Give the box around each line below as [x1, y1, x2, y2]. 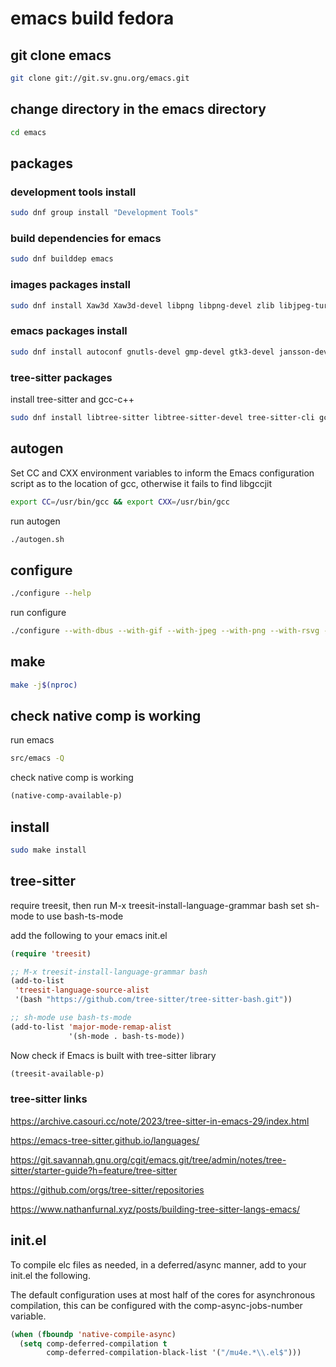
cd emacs [10, 127, 47, 137]
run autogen [10, 515, 61, 527]
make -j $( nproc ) [10, 680, 78, 690]
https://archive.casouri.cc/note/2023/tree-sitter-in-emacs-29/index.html [10, 1115, 310, 1127]
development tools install [10, 185, 137, 199]
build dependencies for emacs [10, 232, 162, 246]
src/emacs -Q [10, 753, 65, 764]
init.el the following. [10, 1269, 91, 1281]
